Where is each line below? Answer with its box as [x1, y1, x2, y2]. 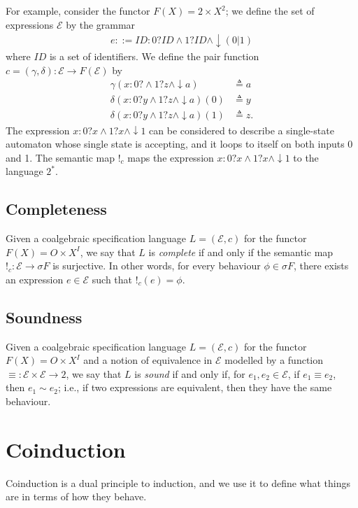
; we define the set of [225, 3, 315, 17]
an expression [6, 271, 64, 286]
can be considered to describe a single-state [149, 122, 334, 137]
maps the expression [127, 150, 214, 164]
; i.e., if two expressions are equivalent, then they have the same [57, 380, 332, 395]
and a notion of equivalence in [83, 353, 213, 367]
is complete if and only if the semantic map [148, 244, 334, 259]
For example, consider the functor [6, 3, 150, 17]
